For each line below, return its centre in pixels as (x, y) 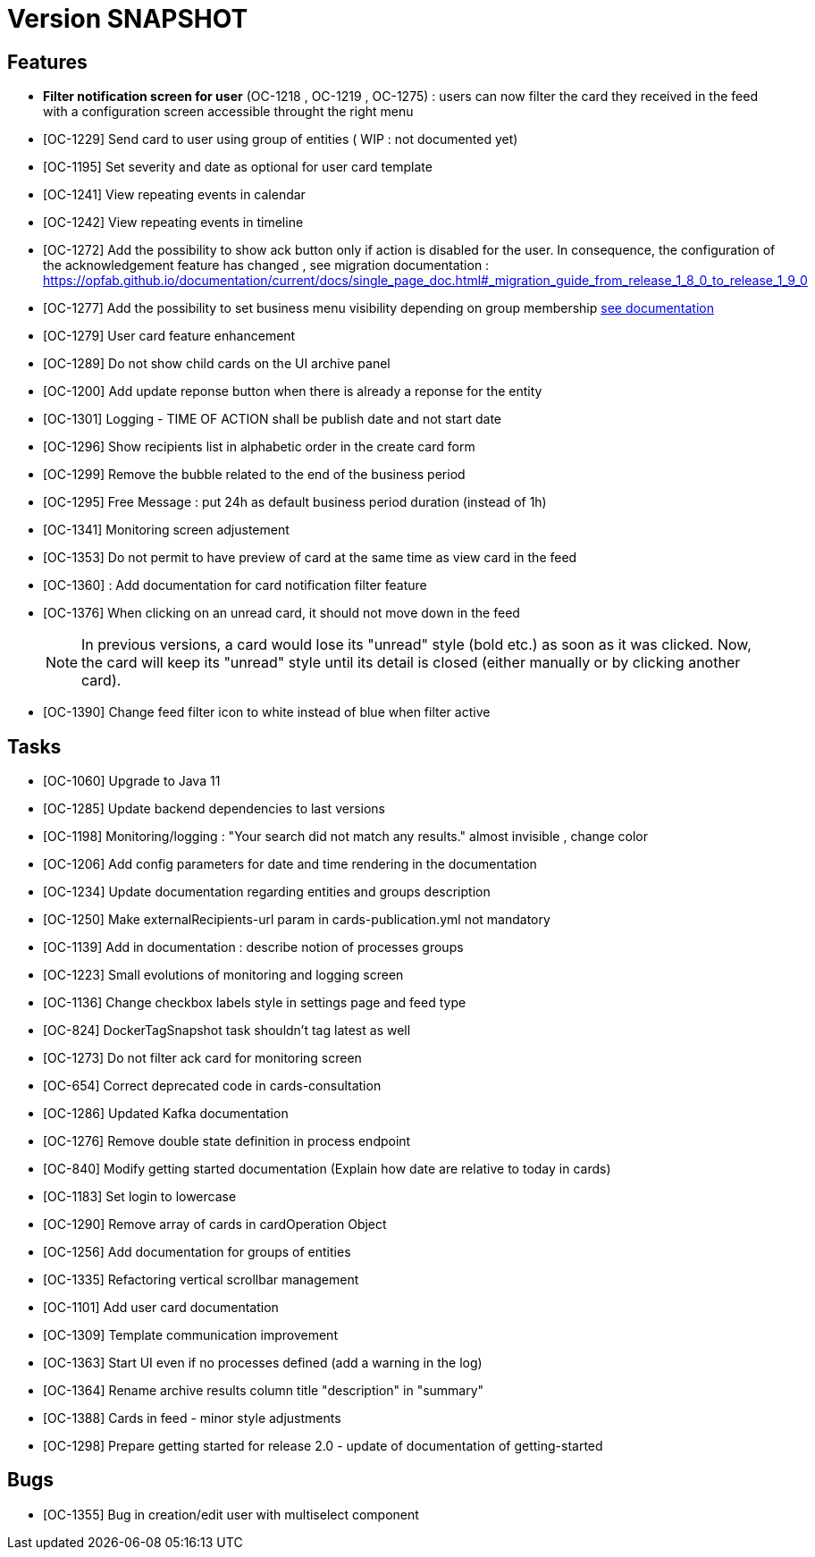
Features (47, 62)
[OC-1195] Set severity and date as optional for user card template (238, 167)
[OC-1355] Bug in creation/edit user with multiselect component (231, 1514)
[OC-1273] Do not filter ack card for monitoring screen (202, 1058)
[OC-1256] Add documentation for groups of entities (197, 1252)
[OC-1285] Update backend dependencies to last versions (214, 809)
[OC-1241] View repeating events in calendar (174, 195)
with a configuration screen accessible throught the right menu (228, 112)
